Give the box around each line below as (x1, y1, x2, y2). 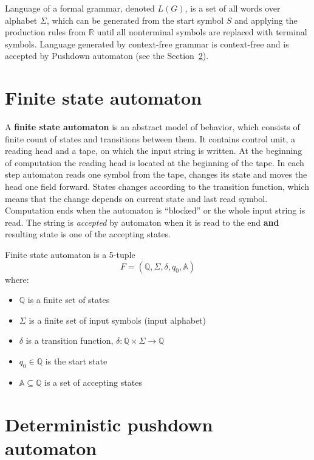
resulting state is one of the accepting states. (5, 228, 171, 240)
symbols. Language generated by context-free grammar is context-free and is (5, 37, 289, 50)
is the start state (45, 355, 108, 367)
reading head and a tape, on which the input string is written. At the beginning (5, 144, 302, 157)
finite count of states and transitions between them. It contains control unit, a (5, 132, 296, 145)
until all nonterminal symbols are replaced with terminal (97, 26, 307, 38)
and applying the (234, 13, 298, 26)
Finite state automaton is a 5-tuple (5, 248, 135, 261)
